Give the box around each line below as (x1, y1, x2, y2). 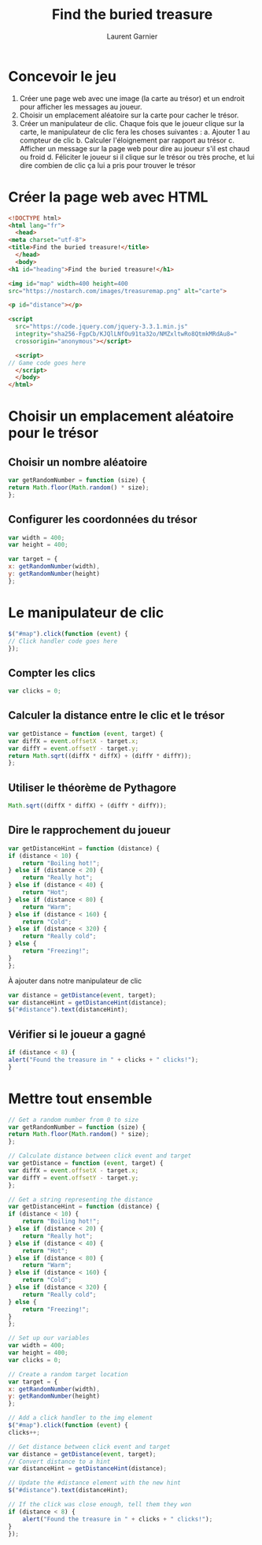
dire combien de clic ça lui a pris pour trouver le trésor (19, 160, 196, 170)
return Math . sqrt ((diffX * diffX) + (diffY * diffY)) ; (8, 752, 192, 760)
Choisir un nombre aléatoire (8, 455, 148, 469)
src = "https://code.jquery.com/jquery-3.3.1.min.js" (15, 323, 189, 331)
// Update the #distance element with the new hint (8, 1479, 181, 1487)
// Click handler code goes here (8, 637, 118, 645)
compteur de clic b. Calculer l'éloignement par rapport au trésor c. (19, 136, 234, 145)
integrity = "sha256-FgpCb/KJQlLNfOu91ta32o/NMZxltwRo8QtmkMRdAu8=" (15, 330, 238, 338)
